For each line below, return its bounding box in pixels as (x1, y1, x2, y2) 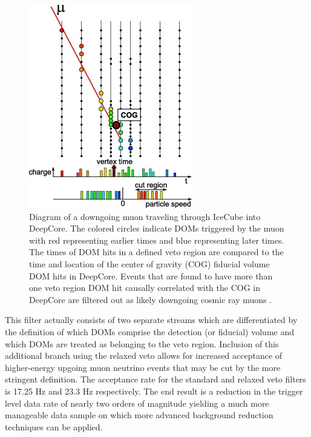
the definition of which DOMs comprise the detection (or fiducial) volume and (5, 325, 295, 338)
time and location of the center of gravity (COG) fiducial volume (29, 257, 270, 270)
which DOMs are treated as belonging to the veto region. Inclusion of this (5, 337, 279, 350)
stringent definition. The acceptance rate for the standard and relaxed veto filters (5, 373, 306, 385)
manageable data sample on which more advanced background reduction (5, 409, 273, 421)
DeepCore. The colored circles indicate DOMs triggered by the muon (29, 222, 284, 235)
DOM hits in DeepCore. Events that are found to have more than (29, 269, 273, 282)
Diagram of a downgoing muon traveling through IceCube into (29, 210, 261, 222)
